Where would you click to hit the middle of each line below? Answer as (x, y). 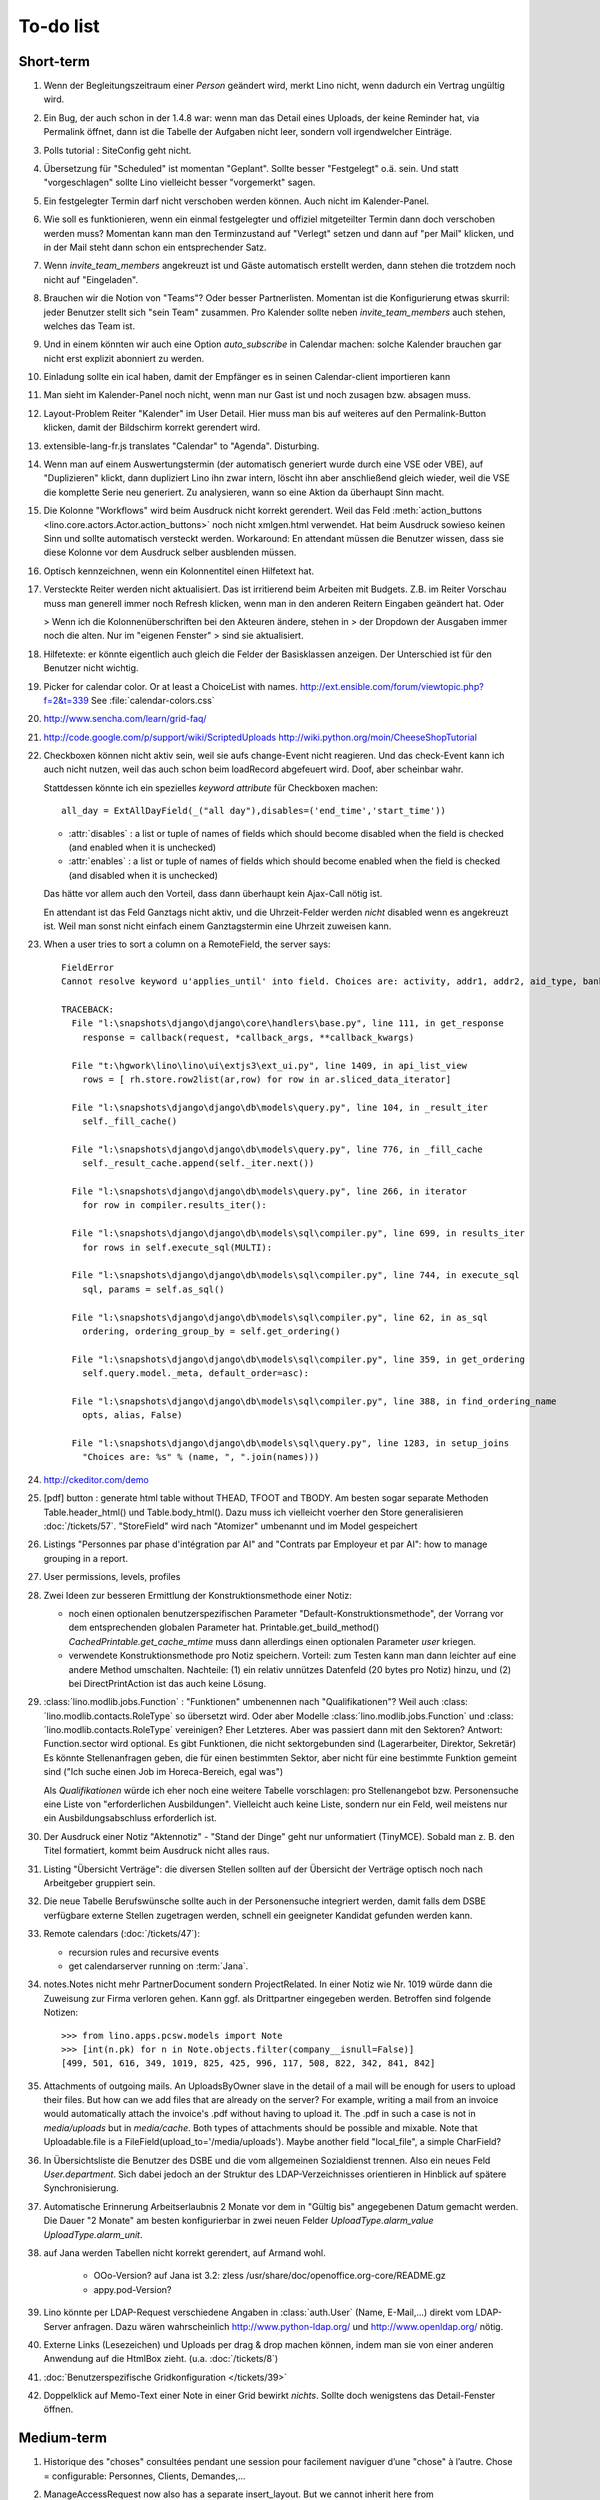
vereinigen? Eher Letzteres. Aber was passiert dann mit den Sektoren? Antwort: (339, 1730)
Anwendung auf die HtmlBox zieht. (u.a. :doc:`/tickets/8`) (161, 2359)
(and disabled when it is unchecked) (143, 875)
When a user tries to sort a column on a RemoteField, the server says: (187, 944)
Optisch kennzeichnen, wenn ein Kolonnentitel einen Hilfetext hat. (179, 571)
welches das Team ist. (89, 326)
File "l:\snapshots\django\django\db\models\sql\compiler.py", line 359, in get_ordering (298, 1359)
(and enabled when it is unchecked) (142, 847)
